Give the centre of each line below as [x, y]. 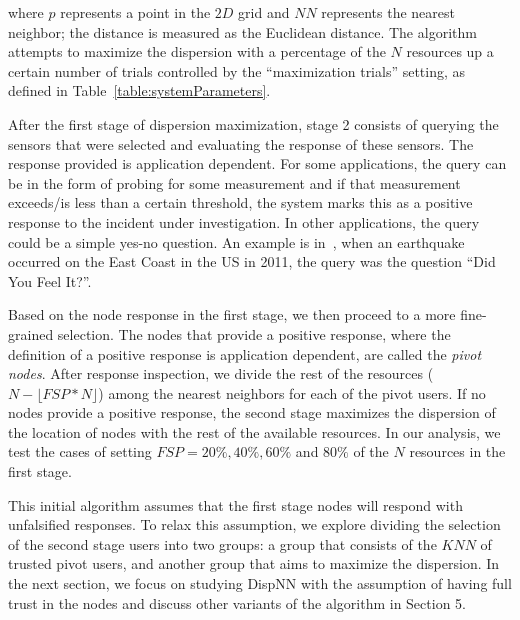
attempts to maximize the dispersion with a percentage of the [197, 51]
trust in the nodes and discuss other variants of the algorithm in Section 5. [237, 602]
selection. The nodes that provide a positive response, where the [254, 333]
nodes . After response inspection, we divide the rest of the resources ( [221, 373]
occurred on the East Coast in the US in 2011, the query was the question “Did [252, 261]
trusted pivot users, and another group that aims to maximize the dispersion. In [254, 563]
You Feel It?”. [50, 280]
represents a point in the [135, 12]
